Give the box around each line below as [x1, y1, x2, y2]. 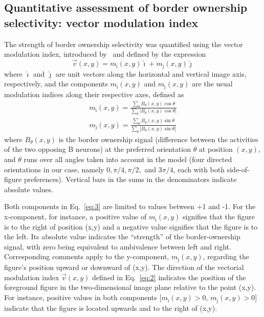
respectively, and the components [4, 78, 108, 89]
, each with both [173, 164, 225, 174]
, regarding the [203, 251, 249, 262]
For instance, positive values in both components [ [4, 291, 162, 302]
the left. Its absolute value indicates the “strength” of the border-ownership [4, 231, 240, 242]
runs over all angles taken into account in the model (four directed [24, 153, 232, 164]
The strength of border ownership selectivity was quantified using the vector [4, 38, 243, 49]
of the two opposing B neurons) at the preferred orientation [4, 144, 191, 154]
